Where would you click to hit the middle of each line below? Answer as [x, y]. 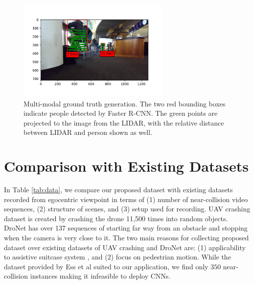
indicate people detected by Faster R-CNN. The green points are [121, 113]
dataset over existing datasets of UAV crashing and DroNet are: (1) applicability [125, 247]
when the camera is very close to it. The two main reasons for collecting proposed [127, 238]
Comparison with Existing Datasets [126, 166]
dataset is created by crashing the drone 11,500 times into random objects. [116, 218]
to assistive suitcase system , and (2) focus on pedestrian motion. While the [117, 257]
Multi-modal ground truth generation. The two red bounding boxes [125, 103]
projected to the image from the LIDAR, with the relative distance [124, 122]
